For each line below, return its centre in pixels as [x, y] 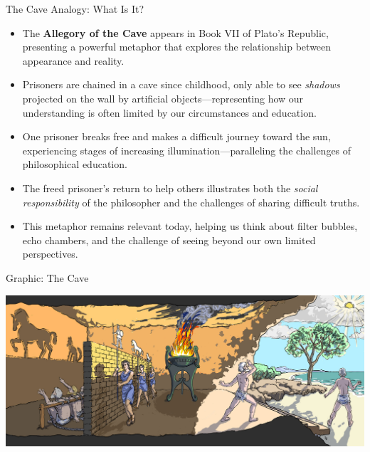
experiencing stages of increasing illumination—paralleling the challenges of [187, 150]
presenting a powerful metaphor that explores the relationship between [177, 47]
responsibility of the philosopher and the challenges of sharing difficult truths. [191, 202]
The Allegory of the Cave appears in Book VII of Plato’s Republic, [175, 32]
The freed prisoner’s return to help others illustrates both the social [170, 188]
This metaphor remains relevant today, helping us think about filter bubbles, [190, 226]
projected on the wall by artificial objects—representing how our [163, 98]
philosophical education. [75, 164]
